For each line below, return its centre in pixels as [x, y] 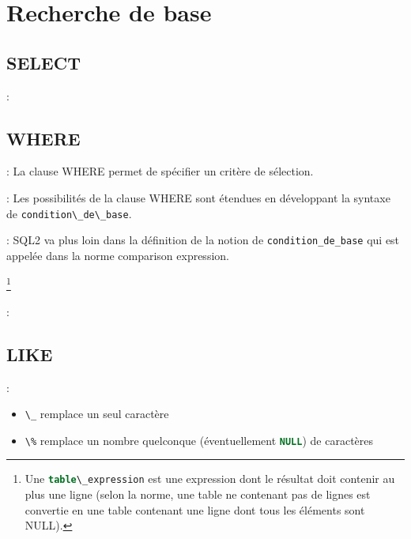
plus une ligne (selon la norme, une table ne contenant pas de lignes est [198, 494]
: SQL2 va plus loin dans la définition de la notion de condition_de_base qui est [203, 240]
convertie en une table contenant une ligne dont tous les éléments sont [195, 509]
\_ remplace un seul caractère [97, 414]
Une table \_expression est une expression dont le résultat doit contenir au [210, 479]
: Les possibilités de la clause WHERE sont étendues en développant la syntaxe [198, 197]
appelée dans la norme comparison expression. [118, 255]
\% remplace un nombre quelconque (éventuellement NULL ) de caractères [199, 440]
